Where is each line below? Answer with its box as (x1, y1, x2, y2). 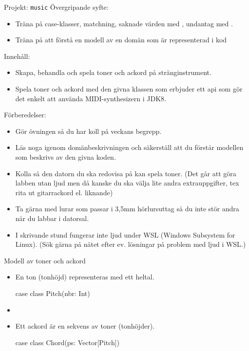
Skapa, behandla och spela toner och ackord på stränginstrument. (15, 67, 211, 77)
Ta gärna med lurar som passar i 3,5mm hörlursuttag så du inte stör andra (15, 203, 239, 214)
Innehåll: (4, 51, 30, 61)
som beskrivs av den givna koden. (15, 152, 116, 162)
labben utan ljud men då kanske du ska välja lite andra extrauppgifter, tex (15, 178, 239, 188)
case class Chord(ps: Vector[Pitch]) (15, 337, 120, 347)
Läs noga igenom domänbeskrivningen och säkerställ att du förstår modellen (15, 142, 244, 152)
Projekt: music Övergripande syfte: (4, 2, 109, 12)
